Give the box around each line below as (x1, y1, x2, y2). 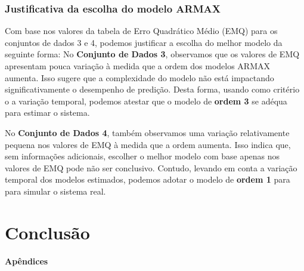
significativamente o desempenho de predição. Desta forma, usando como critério (5, 83, 300, 96)
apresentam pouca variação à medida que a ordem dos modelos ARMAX (5, 60, 271, 72)
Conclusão (5, 220, 90, 244)
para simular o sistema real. (5, 184, 106, 197)
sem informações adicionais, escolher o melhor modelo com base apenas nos (5, 150, 280, 162)
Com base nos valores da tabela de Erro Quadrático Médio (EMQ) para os (5, 24, 278, 37)
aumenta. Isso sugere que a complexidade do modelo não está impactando (5, 71, 274, 84)
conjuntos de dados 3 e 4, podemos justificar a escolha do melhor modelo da (5, 36, 283, 48)
